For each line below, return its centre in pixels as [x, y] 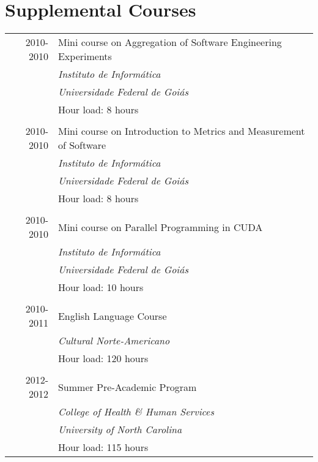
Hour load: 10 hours [101, 287]
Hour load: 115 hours [103, 447]
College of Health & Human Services [136, 412]
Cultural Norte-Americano [114, 341]
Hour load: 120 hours [103, 358]
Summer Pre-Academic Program [127, 387]
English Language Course [112, 316]
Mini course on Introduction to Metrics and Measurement [181, 131]
